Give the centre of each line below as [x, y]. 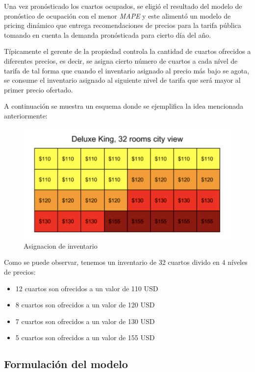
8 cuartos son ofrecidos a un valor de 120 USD [85, 305]
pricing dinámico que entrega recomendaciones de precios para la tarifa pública [123, 25]
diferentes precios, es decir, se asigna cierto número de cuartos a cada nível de [121, 60]
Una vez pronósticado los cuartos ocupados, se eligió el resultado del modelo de [123, 6]
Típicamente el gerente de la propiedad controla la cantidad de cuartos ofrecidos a [127, 51]
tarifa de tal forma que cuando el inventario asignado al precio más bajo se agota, [127, 70]
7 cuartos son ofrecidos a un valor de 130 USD [85, 321]
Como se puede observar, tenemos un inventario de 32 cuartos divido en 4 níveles [126, 262]
